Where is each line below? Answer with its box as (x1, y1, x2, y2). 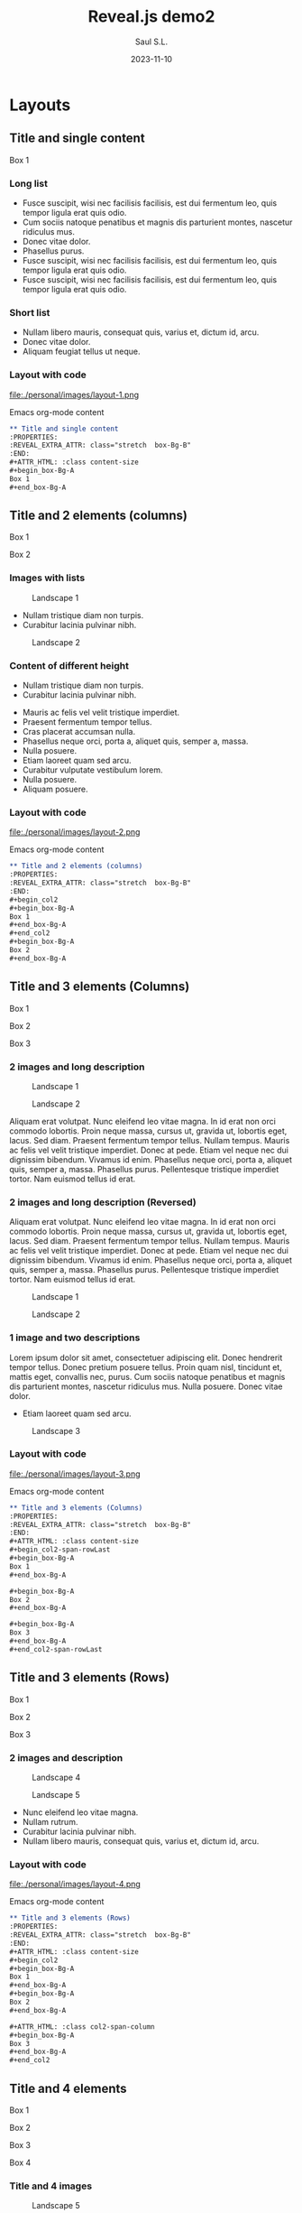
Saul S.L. (134, 36, 169, 47)
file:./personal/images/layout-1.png (9, 389, 140, 400)
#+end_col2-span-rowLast (9, 1644, 103, 1653)
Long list (9, 177, 48, 190)
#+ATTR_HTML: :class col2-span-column (9, 2022, 155, 2032)
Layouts (9, 95, 71, 115)
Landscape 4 (32, 1772, 81, 1782)
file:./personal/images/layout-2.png (9, 827, 141, 838)
